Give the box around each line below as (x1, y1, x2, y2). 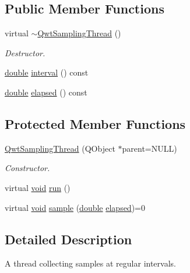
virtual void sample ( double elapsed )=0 (5, 201, 146, 213)
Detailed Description (5, 230, 132, 248)
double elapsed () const (5, 86, 87, 98)
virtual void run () (5, 181, 71, 193)
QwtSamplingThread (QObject (5, 142, 115, 154)
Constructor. (5, 162, 50, 174)
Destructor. (5, 46, 45, 59)
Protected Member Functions (5, 114, 186, 132)
